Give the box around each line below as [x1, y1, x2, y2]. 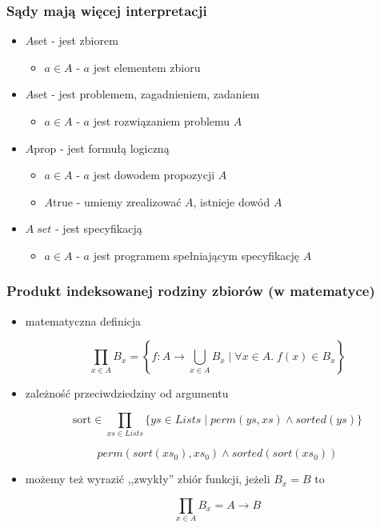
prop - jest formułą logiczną [34, 139, 170, 156]
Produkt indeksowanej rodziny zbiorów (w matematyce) [6, 281, 375, 301]
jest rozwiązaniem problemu [93, 113, 230, 129]
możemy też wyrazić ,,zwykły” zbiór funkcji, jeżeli [25, 470, 270, 487]
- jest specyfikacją [55, 220, 142, 237]
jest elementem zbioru [93, 58, 201, 75]
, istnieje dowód [193, 193, 270, 210]
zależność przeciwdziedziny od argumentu [25, 385, 229, 402]
